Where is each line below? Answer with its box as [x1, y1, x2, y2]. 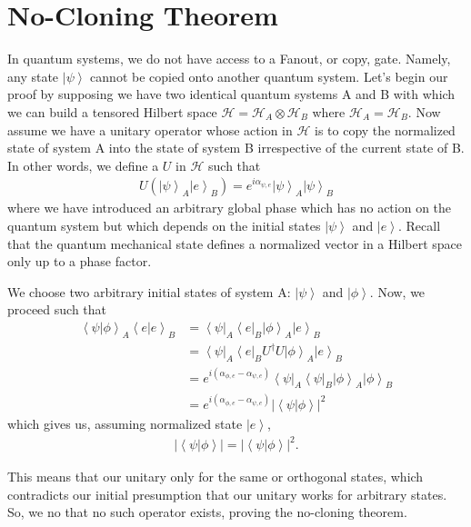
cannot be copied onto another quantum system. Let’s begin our [90, 66, 448, 85]
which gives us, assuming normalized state [7, 413, 243, 433]
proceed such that [7, 300, 107, 319]
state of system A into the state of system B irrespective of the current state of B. [7, 138, 465, 157]
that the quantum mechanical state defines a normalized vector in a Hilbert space [7, 234, 463, 253]
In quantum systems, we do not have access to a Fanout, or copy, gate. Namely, [7, 49, 451, 68]
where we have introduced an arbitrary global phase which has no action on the [7, 198, 452, 217]
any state [7, 66, 59, 85]
